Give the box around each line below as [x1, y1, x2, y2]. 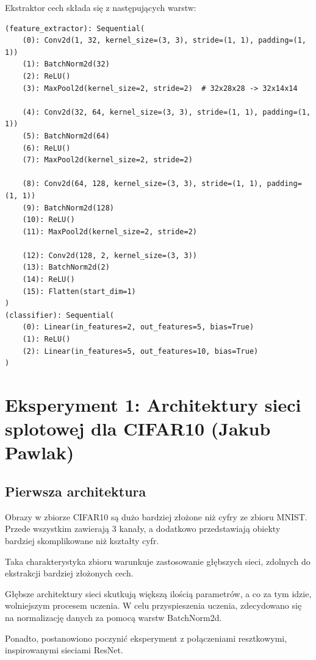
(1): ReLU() [22, 335, 71, 344]
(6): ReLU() [22, 143, 71, 152]
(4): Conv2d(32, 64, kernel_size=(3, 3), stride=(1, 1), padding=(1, [22, 107, 311, 117]
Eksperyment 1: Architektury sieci [5, 392, 301, 417]
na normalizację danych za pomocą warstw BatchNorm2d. [5, 611, 222, 623]
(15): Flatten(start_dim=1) [22, 287, 136, 296]
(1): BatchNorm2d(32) [22, 60, 110, 69]
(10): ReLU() [22, 215, 75, 224]
